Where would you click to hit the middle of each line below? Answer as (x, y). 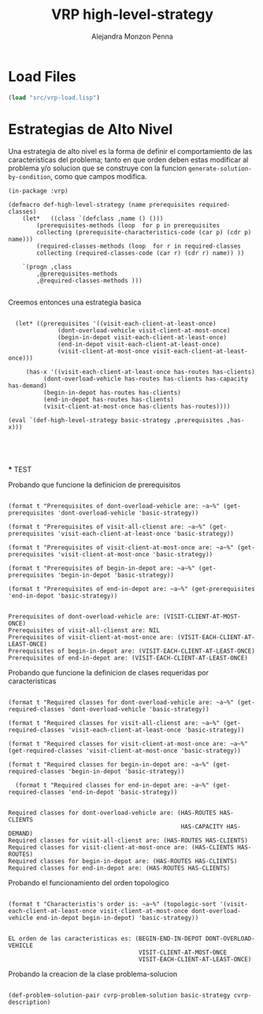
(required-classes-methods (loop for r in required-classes (139, 246)
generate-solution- (220, 168)
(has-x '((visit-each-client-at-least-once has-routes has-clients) (141, 372)
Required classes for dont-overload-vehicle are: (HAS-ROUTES (112, 813)
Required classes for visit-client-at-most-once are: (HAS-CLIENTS (121, 847)
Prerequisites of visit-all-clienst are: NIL (84, 630)
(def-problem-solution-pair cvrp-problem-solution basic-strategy (119, 995)
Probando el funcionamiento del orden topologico (89, 882)
